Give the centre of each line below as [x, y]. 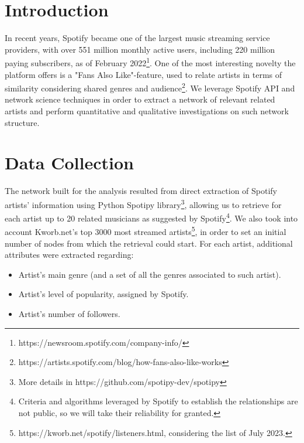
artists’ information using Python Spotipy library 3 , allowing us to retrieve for [143, 203]
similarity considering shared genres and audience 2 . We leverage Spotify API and [150, 87]
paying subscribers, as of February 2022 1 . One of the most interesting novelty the [150, 62]
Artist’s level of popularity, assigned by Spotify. [103, 294]
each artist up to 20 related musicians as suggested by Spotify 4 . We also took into [151, 217]
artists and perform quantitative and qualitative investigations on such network [147, 111]
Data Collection [69, 163]
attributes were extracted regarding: [69, 255]
